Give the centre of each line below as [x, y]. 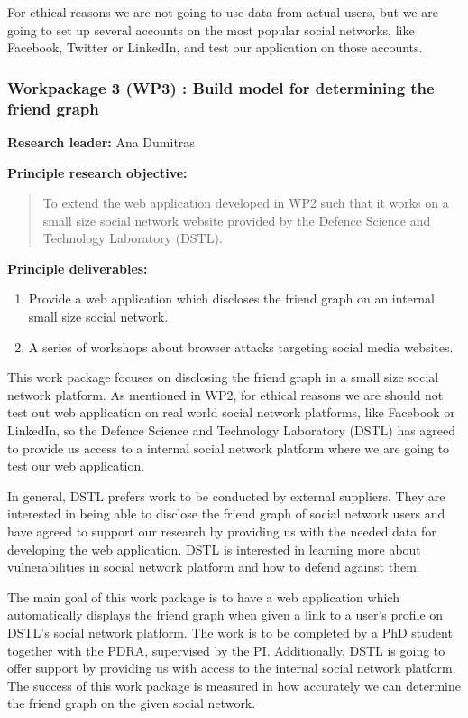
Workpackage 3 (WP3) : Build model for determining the [221, 87]
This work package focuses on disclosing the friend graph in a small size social [223, 377]
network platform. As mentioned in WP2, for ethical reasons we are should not [225, 394]
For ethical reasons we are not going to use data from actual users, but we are [223, 12]
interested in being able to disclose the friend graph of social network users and [226, 513]
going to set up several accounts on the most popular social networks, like [211, 29]
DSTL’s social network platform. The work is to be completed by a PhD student [230, 632]
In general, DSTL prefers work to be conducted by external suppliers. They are [226, 495]
